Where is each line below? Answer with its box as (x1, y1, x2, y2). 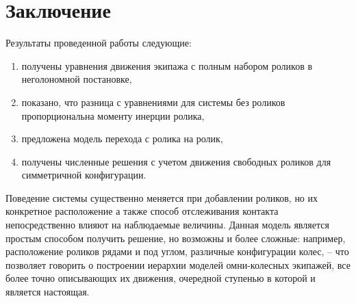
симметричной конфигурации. (21, 168, 147, 182)
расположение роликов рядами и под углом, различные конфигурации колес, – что (5, 244, 349, 259)
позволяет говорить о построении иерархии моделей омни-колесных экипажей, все (5, 257, 351, 272)
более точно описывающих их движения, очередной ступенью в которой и (5, 271, 316, 285)
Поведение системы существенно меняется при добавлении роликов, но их (5, 190, 318, 205)
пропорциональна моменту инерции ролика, (21, 108, 205, 122)
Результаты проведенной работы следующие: (5, 36, 192, 50)
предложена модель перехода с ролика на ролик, (21, 131, 223, 146)
